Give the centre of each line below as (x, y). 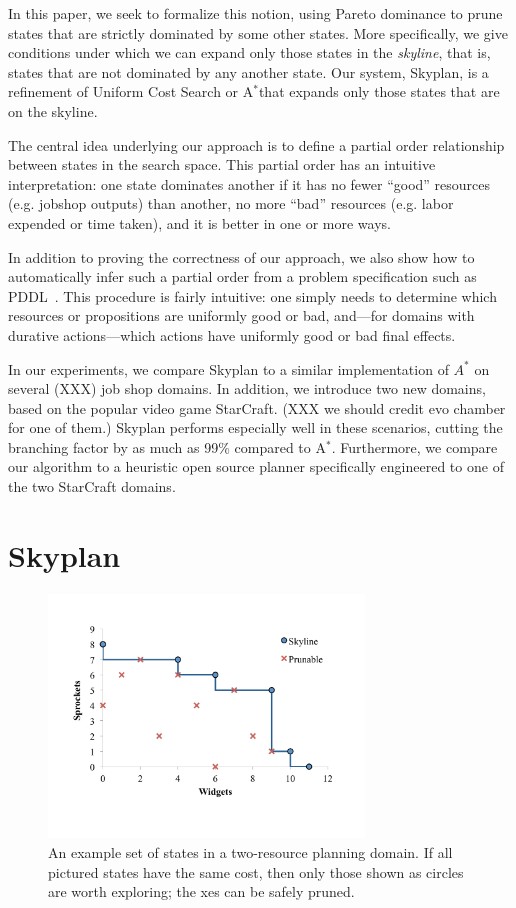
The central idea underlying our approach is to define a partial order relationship (256, 144)
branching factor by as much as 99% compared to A (167, 446)
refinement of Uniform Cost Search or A (131, 91)
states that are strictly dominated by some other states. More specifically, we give (258, 32)
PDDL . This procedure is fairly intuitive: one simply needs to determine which (252, 295)
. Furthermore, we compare (414, 446)
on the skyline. (53, 110)
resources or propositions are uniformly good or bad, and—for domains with (241, 315)
